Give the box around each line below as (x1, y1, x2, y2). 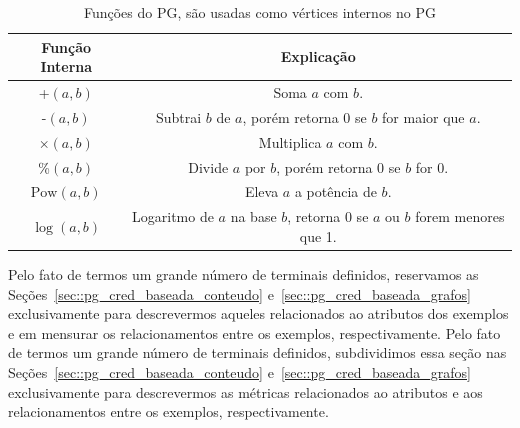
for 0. (415, 156, 449, 177)
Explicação (280, 46, 356, 67)
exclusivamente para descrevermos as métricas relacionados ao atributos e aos (8, 381, 483, 402)
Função (41, 36, 92, 57)
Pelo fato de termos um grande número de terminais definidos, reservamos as (8, 263, 479, 284)
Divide (188, 156, 229, 177)
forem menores (415, 206, 505, 227)
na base (230, 206, 277, 227)
